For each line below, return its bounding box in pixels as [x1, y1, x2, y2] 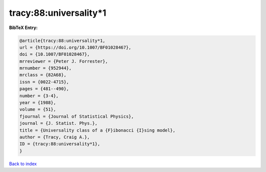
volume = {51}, [19, 106, 56, 112]
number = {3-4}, [19, 93, 59, 99]
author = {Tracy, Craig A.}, [19, 135, 90, 140]
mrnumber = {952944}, [19, 66, 72, 71]
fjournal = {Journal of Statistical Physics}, [19, 113, 134, 119]
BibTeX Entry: [9, 25, 38, 31]
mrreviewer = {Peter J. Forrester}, [19, 58, 108, 64]
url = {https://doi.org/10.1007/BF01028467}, [19, 44, 132, 50]
